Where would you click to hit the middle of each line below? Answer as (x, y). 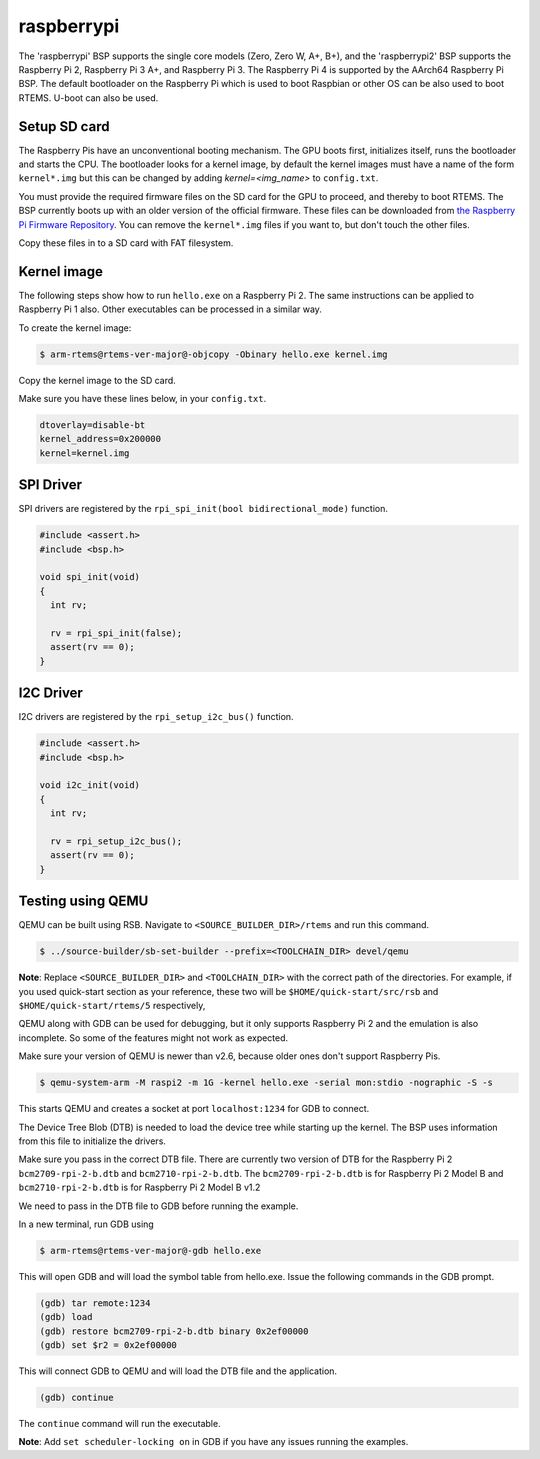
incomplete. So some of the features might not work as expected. (153, 1037)
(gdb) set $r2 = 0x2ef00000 (108, 1345)
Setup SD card (64, 126)
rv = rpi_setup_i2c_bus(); (116, 841)
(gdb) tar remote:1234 (95, 1303)
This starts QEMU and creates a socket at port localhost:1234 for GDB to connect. (194, 1109)
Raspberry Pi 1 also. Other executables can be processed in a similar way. (170, 309)
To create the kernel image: (75, 327)
